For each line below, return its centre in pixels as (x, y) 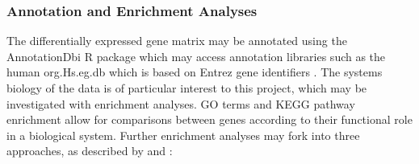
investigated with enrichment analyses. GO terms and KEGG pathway (181, 103)
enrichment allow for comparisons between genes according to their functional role (209, 119)
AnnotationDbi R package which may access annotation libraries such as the (196, 56)
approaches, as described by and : (90, 151)
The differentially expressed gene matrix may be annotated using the (177, 41)
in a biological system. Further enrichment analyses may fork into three (183, 135)
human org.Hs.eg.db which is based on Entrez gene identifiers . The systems (195, 72)
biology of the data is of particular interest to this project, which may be (187, 88)
